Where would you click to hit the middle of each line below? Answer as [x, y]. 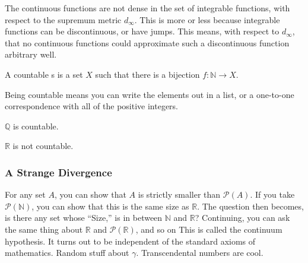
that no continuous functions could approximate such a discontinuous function [147, 42]
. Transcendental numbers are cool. [200, 253]
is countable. [36, 126]
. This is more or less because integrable [207, 19]
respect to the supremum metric [63, 19]
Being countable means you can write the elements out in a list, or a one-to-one [150, 94]
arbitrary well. [31, 54]
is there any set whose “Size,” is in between [84, 218]
